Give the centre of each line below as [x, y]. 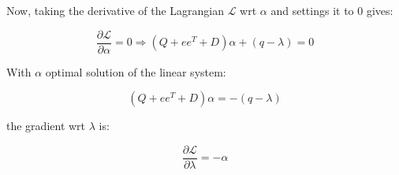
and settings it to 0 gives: [332, 10]
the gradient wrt [46, 126]
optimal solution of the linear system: [136, 71]
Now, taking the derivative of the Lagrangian [116, 10]
